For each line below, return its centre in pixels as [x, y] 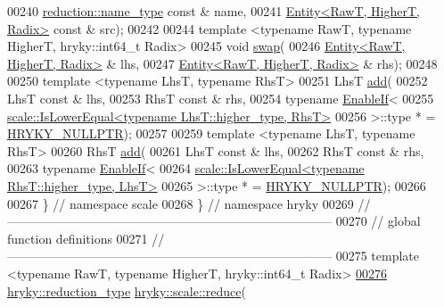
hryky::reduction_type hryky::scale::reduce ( [127, 290]
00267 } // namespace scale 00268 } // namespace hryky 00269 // [189, 203]
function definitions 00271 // [86, 238]
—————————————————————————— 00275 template [213, 256]
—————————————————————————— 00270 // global [214, 221]
